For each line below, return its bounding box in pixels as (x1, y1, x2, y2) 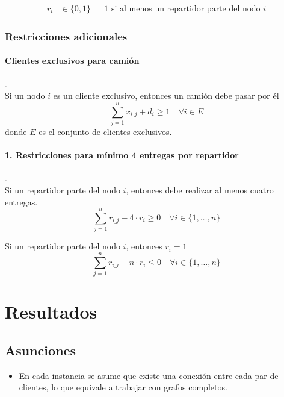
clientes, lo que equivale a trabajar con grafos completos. (19, 381, 227, 393)
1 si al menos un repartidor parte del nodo (104, 5, 261, 14)
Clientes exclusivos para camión (5, 54, 140, 67)
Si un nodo (5, 89, 45, 102)
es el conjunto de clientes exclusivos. (39, 125, 172, 137)
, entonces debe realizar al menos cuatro (126, 183, 274, 196)
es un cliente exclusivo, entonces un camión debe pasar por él (53, 89, 279, 102)
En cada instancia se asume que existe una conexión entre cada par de (19, 369, 279, 381)
